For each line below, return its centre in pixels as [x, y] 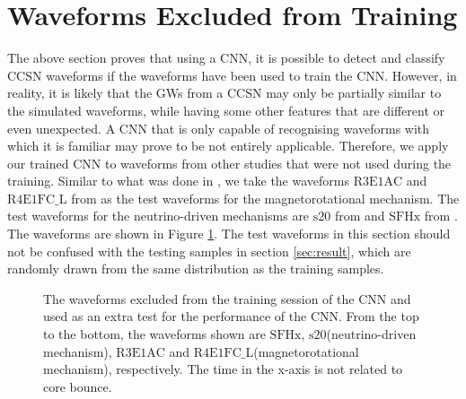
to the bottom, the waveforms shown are [154, 334]
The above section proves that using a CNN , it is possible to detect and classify [226, 58]
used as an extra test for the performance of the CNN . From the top [231, 316]
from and [360, 216]
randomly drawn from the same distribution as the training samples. [196, 269]
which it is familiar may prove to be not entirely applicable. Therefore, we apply [228, 146]
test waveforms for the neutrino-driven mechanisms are [158, 216]
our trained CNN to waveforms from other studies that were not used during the [229, 163]
